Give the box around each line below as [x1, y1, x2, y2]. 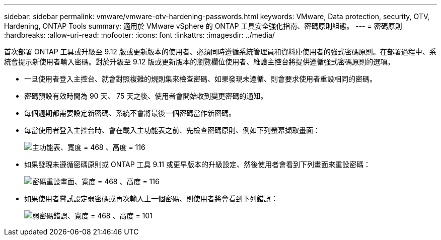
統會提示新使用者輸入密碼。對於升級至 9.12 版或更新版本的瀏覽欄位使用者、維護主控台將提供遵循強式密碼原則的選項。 [4, 57, 395, 66]
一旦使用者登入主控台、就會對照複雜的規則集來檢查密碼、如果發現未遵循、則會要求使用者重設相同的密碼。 [24, 74, 377, 83]
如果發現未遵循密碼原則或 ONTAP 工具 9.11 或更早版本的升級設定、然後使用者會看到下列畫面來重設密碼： [24, 160, 371, 169]
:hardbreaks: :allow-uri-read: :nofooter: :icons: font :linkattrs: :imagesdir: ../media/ [4, 31, 275, 39]
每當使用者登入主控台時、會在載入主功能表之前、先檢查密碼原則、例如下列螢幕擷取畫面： [24, 126, 320, 134]
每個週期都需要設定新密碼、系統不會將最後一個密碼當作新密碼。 [24, 109, 236, 117]
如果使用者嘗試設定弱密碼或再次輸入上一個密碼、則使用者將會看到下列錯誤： [24, 194, 278, 203]
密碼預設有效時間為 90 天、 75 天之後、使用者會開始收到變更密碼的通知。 [24, 92, 268, 100]
